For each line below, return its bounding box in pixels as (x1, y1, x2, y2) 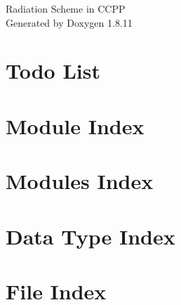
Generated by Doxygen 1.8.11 (6, 15, 133, 30)
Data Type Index (6, 221, 175, 250)
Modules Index (6, 167, 154, 195)
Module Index (6, 111, 145, 140)
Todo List (6, 56, 100, 85)
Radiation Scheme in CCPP (6, 1, 126, 15)
